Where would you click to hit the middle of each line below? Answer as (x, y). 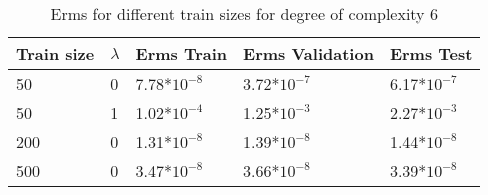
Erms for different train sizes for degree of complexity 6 (244, 13)
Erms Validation (308, 53)
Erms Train (181, 53)
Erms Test (431, 53)
